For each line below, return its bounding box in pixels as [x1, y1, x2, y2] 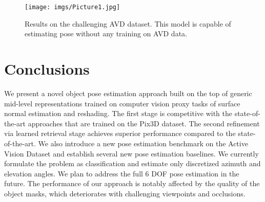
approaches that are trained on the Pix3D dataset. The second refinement [28, 118, 260, 128]
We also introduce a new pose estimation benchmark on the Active [38, 138, 248, 148]
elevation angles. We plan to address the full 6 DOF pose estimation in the [4, 168, 239, 178]
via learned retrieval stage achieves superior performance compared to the [4, 128, 236, 139]
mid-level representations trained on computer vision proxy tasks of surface [4, 98, 240, 108]
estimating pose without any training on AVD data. [25, 28, 187, 39]
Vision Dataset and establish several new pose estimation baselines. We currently [4, 148, 259, 159]
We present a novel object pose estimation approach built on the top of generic [4, 87, 252, 98]
